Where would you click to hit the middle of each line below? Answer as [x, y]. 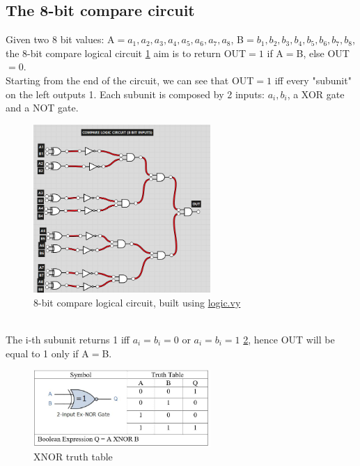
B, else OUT [323, 53]
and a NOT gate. [42, 108]
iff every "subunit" [313, 80]
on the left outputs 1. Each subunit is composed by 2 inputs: [135, 94]
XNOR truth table [73, 457]
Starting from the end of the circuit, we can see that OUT [130, 80]
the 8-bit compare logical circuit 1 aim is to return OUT [126, 53]
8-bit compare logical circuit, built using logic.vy [137, 302]
